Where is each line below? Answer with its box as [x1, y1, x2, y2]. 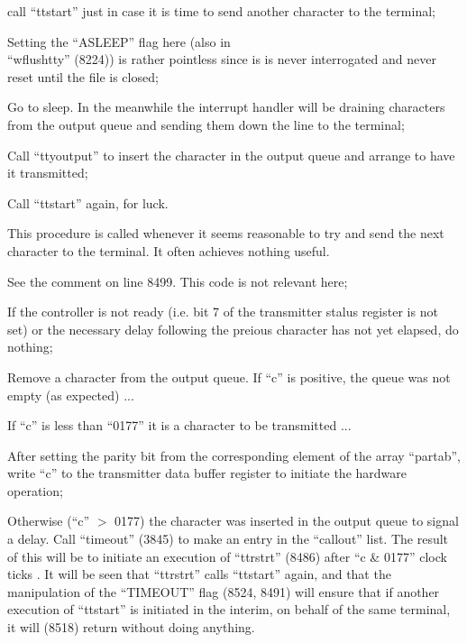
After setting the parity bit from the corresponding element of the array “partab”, [7, 446, 461, 464]
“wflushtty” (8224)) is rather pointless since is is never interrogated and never [7, 50, 436, 69]
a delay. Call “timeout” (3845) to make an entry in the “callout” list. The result [7, 529, 449, 548]
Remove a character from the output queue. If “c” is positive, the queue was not [7, 367, 451, 386]
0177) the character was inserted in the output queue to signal [114, 511, 459, 530]
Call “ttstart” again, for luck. [7, 193, 169, 212]
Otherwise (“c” [7, 511, 90, 530]
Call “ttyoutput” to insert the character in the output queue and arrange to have [7, 145, 455, 164]
